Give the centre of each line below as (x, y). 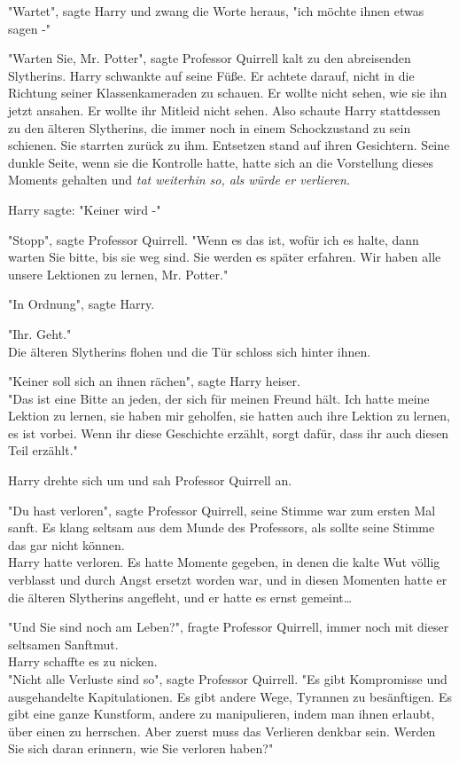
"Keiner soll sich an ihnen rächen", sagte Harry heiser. (154, 381)
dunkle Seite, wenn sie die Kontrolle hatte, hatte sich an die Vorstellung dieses (221, 162)
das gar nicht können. (66, 544)
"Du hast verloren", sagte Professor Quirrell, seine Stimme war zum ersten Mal (222, 510)
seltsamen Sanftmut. (63, 644)
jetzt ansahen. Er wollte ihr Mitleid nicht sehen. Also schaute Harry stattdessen (225, 110)
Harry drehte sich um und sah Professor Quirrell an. (150, 480)
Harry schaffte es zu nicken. (83, 661)
